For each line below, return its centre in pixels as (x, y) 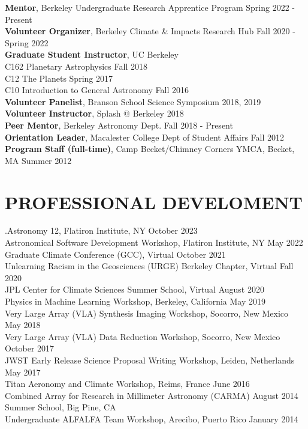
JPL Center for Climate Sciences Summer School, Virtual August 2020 (135, 289)
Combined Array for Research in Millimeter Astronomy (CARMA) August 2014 (152, 395)
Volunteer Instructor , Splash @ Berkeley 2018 (94, 113)
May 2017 (23, 372)
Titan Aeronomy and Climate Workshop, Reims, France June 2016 (127, 384)
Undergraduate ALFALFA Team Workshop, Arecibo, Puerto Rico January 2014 (152, 418)
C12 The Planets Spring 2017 (59, 78)
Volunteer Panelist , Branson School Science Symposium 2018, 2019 (133, 101)
